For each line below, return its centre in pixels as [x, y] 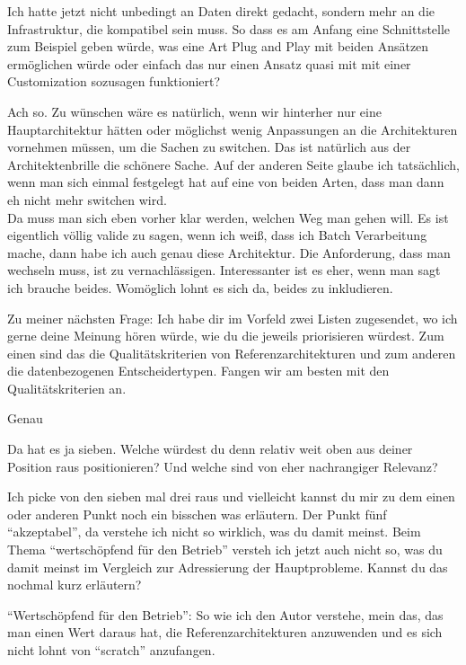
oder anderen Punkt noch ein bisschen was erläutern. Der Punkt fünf [197, 514]
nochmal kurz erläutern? [75, 585]
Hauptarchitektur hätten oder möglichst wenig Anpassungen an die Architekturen [233, 129]
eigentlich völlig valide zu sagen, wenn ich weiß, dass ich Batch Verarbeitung [217, 235]
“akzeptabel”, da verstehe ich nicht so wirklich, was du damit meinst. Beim [214, 532]
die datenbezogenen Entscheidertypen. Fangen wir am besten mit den [198, 371]
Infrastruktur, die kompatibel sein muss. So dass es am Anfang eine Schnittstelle [229, 28]
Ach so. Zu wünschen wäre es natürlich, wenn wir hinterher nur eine [194, 111]
